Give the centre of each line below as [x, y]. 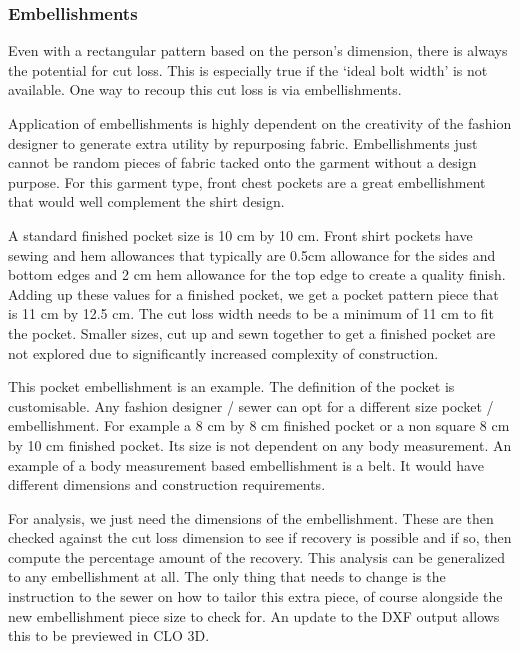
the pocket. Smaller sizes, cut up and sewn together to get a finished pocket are [252, 332]
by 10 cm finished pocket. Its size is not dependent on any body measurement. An [260, 444]
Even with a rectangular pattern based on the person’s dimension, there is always [258, 50]
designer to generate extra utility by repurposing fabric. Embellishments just [243, 142]
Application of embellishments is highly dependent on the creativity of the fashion [260, 123]
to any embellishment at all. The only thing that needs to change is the [227, 576]
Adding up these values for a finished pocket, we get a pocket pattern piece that [253, 293]
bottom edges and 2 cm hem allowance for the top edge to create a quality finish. [257, 274]
